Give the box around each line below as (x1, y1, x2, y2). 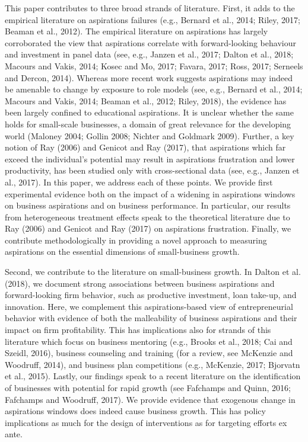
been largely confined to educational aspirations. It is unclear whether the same (5, 106, 294, 118)
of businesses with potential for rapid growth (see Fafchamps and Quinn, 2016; (5, 382, 291, 393)
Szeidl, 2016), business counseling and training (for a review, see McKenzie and (5, 347, 293, 359)
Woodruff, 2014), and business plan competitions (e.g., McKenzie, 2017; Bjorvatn (5, 358, 300, 370)
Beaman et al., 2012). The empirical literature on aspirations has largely (5, 25, 268, 37)
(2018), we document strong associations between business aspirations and (5, 277, 275, 289)
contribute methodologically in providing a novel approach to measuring (5, 233, 267, 246)
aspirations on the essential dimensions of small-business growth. (5, 245, 240, 258)
